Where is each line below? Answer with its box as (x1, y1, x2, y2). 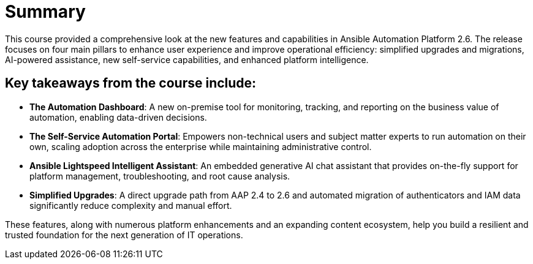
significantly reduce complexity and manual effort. (29, 200, 232, 211)
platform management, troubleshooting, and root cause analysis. (29, 170, 290, 181)
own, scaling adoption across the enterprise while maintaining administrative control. (29, 141, 372, 152)
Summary (5, 1, 86, 22)
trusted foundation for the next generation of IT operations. (5, 229, 243, 240)
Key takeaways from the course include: (5, 75, 257, 91)
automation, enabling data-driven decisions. (29, 111, 207, 123)
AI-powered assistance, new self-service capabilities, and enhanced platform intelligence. (5, 54, 369, 65)
